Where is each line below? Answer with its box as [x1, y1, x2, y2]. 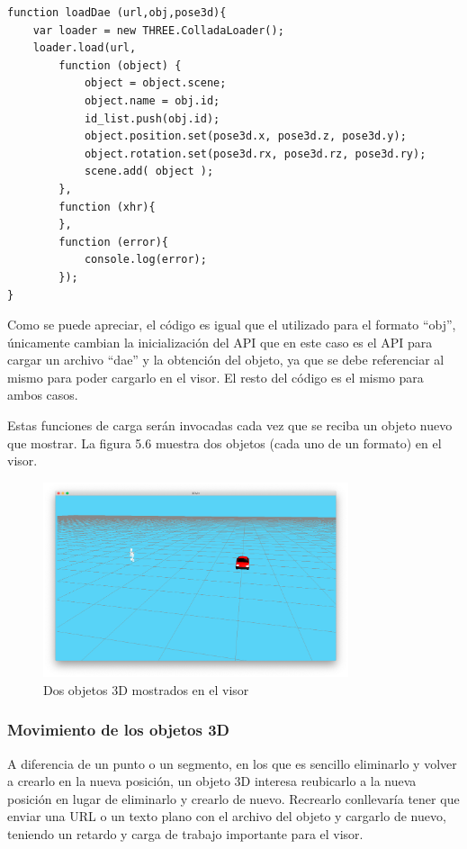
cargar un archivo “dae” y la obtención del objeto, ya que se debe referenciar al [7, 350, 445, 369]
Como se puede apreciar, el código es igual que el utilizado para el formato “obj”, [7, 315, 456, 334]
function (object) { [58, 59, 182, 72]
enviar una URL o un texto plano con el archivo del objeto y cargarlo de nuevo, [7, 807, 446, 826]
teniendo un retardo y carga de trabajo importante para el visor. [7, 824, 364, 843]
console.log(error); [84, 253, 207, 266]
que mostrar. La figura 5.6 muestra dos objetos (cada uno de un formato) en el [7, 433, 442, 452]
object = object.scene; [84, 77, 227, 90]
